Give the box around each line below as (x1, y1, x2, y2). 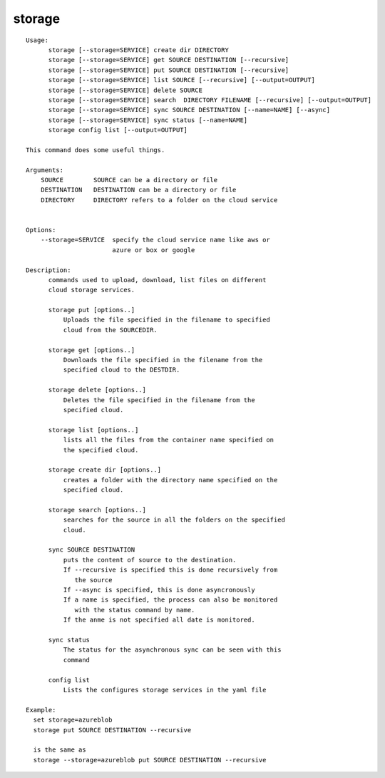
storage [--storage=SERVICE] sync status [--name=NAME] (48, 116, 248, 124)
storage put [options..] (48, 306, 135, 314)
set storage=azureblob (33, 716, 113, 724)
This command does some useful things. (26, 146, 165, 154)
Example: (26, 706, 56, 714)
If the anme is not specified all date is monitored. (63, 616, 256, 624)
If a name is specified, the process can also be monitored (63, 596, 278, 604)
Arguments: (26, 166, 64, 174)
